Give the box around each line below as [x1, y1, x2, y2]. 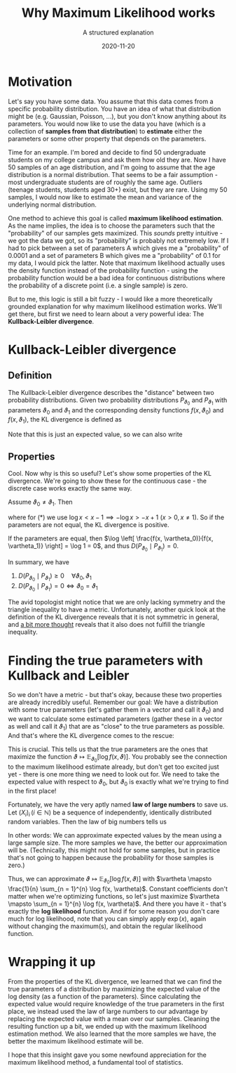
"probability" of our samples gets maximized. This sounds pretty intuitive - [8, 228, 223, 237]
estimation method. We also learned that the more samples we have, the [8, 1029, 216, 1038]
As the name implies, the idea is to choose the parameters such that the [8, 221, 216, 230]
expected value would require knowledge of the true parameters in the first [8, 999, 225, 1008]
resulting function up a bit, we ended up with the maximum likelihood [8, 1022, 207, 1030]
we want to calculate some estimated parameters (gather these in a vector [8, 715, 223, 723]
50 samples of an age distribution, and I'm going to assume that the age [8, 163, 216, 171]
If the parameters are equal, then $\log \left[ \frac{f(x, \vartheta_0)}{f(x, [8, 534, 214, 542]
